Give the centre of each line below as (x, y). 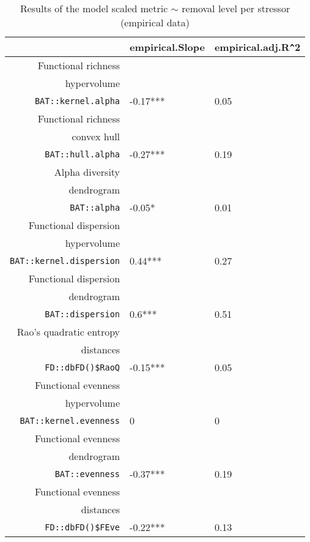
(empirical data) (155, 22)
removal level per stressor (236, 8)
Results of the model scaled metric (94, 8)
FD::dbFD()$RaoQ (83, 367)
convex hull (96, 136)
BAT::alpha (95, 207)
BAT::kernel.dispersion (65, 261)
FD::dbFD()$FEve (83, 527)
